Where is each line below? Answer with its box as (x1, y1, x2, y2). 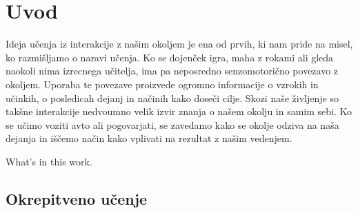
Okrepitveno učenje (6, 187, 148, 209)
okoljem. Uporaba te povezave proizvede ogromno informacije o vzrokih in (6, 77, 319, 91)
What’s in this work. (6, 154, 92, 168)
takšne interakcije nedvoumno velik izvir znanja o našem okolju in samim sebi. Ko (6, 104, 352, 119)
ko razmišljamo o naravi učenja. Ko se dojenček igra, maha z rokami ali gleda (6, 50, 334, 64)
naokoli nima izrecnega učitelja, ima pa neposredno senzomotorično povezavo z (6, 63, 339, 78)
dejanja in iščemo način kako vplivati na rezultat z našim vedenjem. (6, 131, 292, 145)
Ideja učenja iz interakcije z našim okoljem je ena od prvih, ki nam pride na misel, (6, 37, 353, 51)
